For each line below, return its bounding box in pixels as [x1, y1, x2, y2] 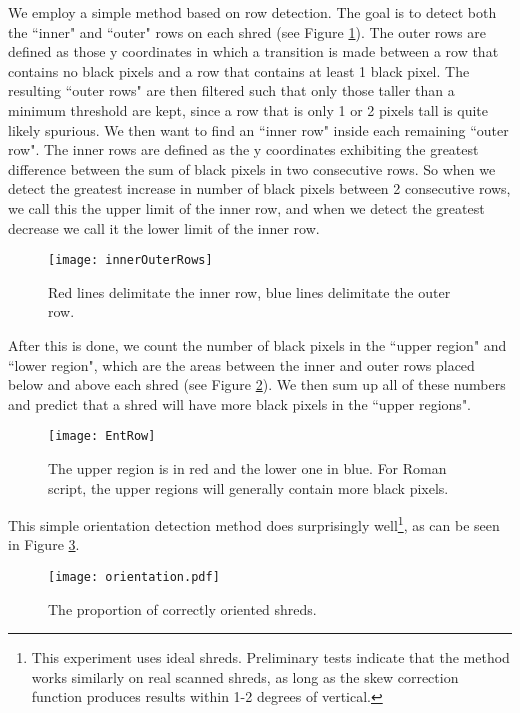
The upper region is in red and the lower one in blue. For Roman [48, 458, 447, 478]
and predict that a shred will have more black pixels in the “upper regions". [8, 393, 472, 414]
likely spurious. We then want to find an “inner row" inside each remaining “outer [8, 119, 509, 140]
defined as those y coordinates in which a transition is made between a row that [8, 41, 499, 62]
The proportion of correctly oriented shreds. [48, 598, 317, 619]
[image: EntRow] [48, 429, 156, 444]
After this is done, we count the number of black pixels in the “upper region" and [8, 334, 507, 355]
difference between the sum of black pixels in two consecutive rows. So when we [8, 158, 496, 179]
